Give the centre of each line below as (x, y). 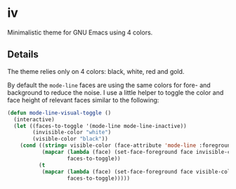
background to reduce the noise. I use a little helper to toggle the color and (116, 92)
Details (23, 54)
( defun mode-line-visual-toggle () (59, 113)
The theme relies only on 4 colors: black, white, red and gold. (96, 71)
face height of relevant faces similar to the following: (83, 100)
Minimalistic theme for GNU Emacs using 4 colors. (80, 32)
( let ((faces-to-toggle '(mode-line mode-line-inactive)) (100, 126)
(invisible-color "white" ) (72, 132)
